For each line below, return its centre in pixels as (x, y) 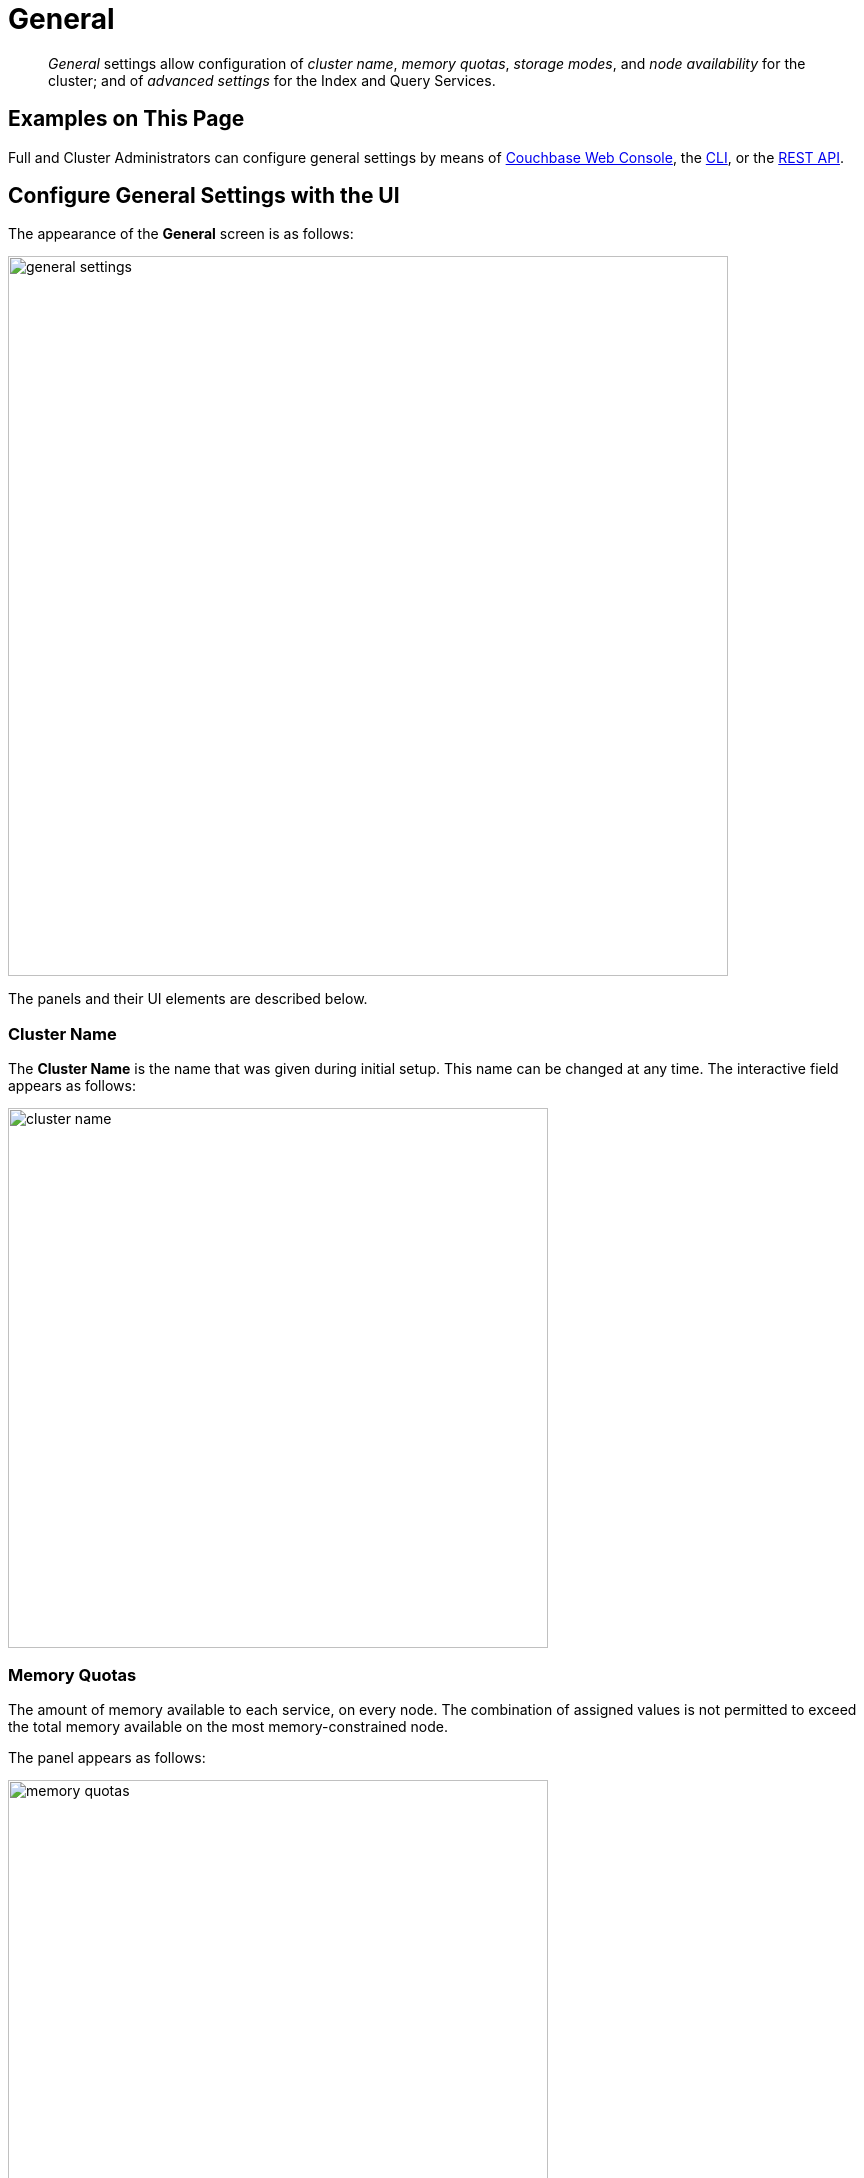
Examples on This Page (126, 119)
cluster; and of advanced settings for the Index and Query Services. (272, 80)
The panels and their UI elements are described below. (188, 999)
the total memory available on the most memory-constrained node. (228, 1726)
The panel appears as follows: (107, 1757)
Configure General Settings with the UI (204, 196)
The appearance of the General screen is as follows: (181, 234)
